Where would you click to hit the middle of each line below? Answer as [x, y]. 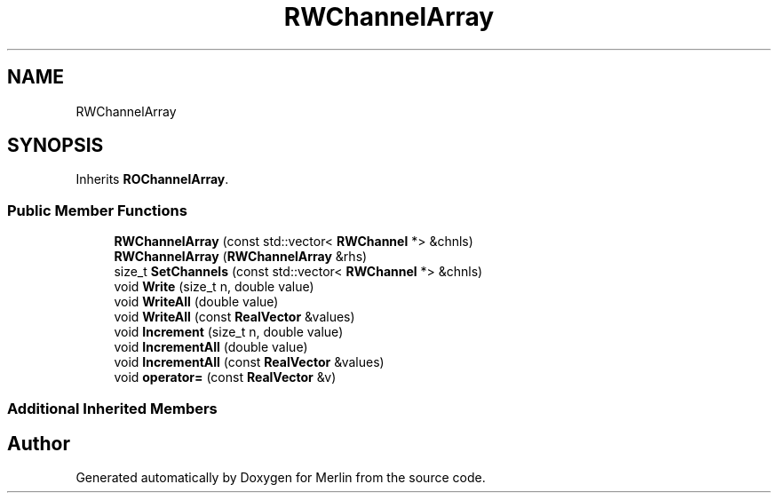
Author [39, 443]
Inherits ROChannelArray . [152, 179]
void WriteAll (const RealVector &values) [234, 317]
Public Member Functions [97, 210]
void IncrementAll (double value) [211, 347]
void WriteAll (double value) [196, 302]
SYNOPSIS [56, 146]
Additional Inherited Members [112, 408]
